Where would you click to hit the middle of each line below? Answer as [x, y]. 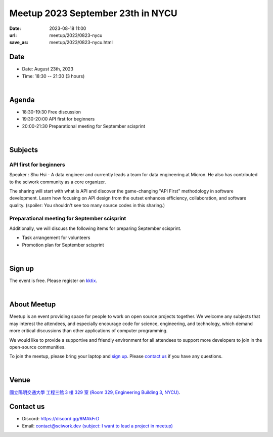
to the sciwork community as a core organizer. [58, 182]
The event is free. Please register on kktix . [53, 281]
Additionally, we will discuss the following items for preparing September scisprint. [95, 228]
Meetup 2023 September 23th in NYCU [94, 13]
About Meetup [33, 305]
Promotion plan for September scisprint [63, 245]
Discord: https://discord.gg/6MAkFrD [61, 419]
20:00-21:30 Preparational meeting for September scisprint [84, 126]
